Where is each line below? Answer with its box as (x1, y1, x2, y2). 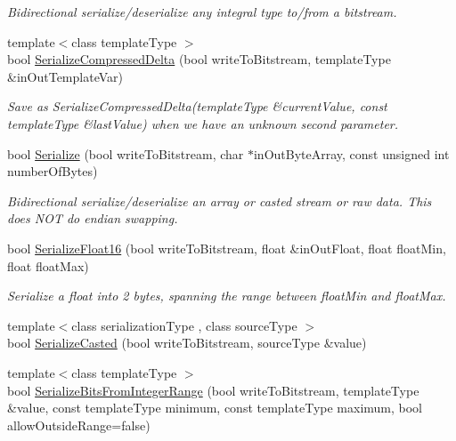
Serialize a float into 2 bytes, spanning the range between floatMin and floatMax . (7, 286, 446, 305)
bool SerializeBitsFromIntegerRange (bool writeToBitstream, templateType (7, 381, 419, 399)
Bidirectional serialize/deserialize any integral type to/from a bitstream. (7, 3, 397, 20)
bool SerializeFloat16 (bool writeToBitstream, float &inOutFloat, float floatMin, (7, 238, 446, 257)
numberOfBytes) (7, 162, 98, 180)
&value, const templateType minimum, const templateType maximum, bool (7, 398, 423, 417)
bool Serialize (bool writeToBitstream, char (7, 144, 244, 163)
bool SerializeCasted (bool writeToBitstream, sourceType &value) (7, 333, 367, 352)
